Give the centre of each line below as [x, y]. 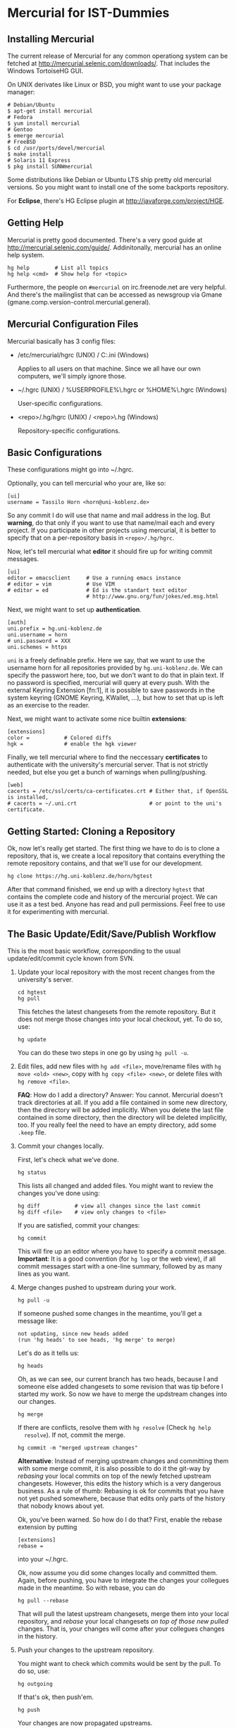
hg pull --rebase [43, 1601]
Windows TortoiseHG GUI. [45, 71]
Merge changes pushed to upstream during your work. [97, 1288]
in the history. [37, 1636]
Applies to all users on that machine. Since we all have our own [109, 369]
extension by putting [47, 1527]
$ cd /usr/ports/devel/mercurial [56, 148]
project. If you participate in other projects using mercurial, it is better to [112, 531]
